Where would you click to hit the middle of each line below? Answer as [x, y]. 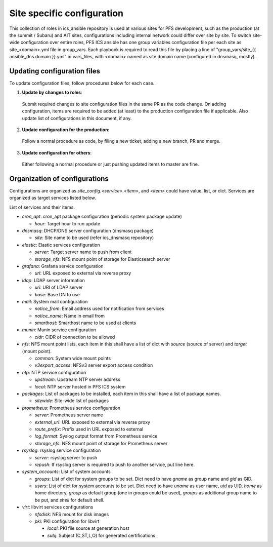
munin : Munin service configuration [59, 330]
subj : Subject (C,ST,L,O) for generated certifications [101, 535]
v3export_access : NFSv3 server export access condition [94, 365]
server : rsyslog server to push [66, 457]
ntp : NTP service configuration [54, 372]
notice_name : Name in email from [70, 316]
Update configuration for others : [57, 152]
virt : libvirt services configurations [58, 507]
